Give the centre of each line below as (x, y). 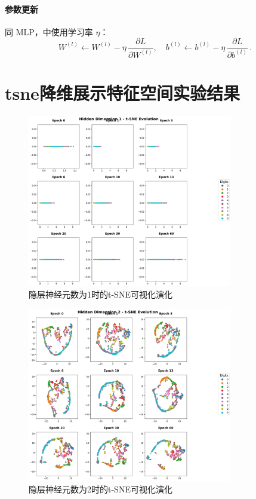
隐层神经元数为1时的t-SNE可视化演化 (101, 294)
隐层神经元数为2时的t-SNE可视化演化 (101, 489)
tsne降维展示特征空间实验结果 (122, 92)
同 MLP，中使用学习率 (49, 31)
